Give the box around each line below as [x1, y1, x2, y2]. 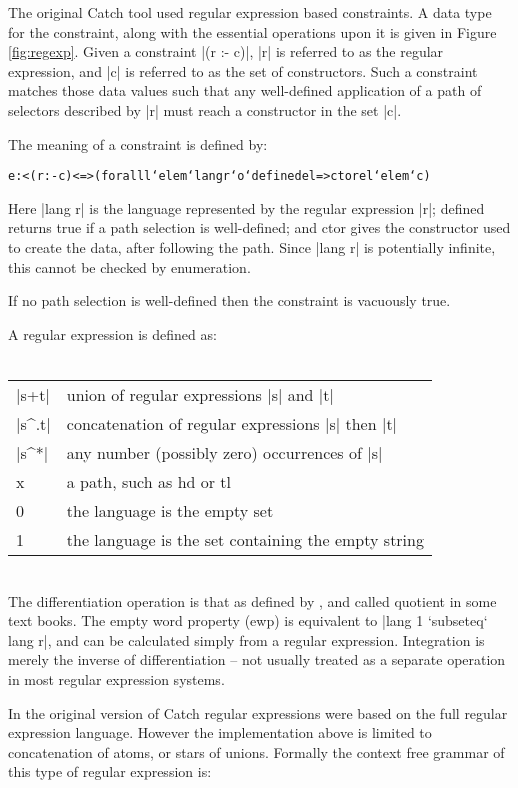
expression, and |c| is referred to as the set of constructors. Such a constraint [8, 60, 478, 81]
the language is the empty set [66, 498, 274, 522]
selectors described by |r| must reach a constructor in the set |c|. [8, 99, 402, 120]
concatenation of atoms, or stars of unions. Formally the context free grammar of [8, 741, 505, 762]
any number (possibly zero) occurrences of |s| [66, 440, 383, 464]
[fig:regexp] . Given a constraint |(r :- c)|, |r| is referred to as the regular [8, 41, 444, 62]
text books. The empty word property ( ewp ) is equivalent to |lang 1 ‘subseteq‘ [8, 610, 488, 631]
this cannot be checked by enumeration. [8, 256, 251, 277]
